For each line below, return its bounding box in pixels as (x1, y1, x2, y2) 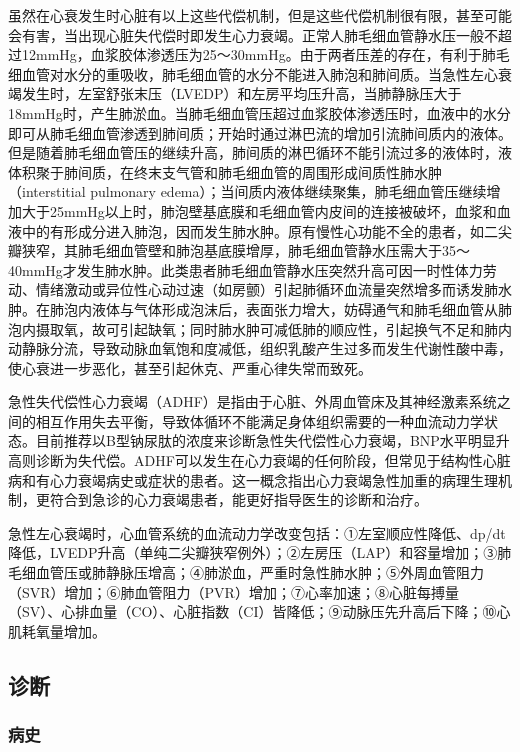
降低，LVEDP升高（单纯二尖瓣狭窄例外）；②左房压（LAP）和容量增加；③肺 (8, 542, 512, 563)
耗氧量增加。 (21, 620, 106, 641)
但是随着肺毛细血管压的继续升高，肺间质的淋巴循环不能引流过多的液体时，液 (8, 142, 512, 163)
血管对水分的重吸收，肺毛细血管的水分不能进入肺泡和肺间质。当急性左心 (21, 63, 498, 84)
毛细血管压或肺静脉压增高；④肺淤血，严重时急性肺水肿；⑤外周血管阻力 (8, 562, 484, 583)
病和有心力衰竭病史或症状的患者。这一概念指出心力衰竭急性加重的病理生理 (8, 469, 498, 490)
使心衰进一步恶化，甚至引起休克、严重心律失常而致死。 (8, 357, 372, 378)
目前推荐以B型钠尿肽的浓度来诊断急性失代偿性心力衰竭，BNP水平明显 (35, 430, 496, 451)
